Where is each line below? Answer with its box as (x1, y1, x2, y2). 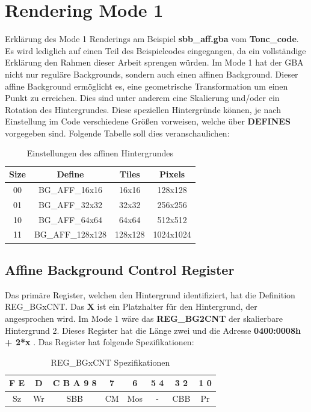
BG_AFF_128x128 (34, 228, 107, 241)
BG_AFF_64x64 (38, 213, 103, 226)
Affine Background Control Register (5, 260, 235, 278)
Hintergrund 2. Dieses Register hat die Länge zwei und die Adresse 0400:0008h (5, 324, 301, 336)
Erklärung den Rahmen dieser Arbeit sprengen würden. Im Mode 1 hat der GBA (5, 56, 304, 69)
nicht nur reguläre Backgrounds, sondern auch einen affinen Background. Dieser (5, 67, 298, 80)
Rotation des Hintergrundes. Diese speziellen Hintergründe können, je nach (5, 103, 281, 115)
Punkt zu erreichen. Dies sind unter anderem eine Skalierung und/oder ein (5, 91, 280, 104)
